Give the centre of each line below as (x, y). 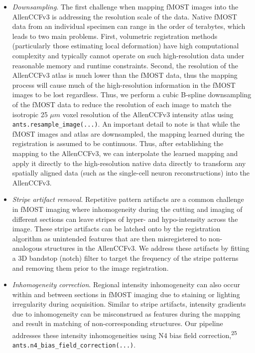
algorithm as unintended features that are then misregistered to (109, 238)
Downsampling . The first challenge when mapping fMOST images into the (125, 6)
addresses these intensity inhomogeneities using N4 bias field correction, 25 (125, 334)
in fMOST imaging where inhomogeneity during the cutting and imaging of (127, 209)
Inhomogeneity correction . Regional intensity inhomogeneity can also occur (126, 284)
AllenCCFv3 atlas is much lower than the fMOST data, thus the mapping (125, 75)
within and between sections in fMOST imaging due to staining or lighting (126, 294)
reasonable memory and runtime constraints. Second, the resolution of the (125, 65)
